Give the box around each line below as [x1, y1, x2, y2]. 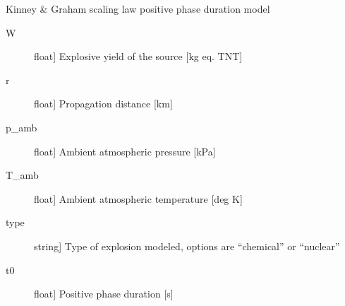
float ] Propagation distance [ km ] [34, 96, 173, 111]
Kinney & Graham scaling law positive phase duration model [6, 1, 270, 16]
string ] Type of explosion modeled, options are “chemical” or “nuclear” [34, 238, 340, 253]
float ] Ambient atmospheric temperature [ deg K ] [34, 191, 243, 206]
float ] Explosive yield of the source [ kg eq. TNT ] [34, 49, 243, 64]
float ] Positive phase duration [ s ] [34, 286, 174, 301]
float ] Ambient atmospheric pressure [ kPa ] [34, 143, 216, 158]
